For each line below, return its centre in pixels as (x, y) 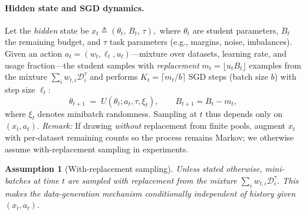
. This (288, 180)
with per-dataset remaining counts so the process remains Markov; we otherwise (149, 137)
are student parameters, (236, 30)
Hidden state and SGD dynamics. (75, 7)
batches (18, 180)
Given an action (34, 53)
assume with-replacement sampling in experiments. (97, 149)
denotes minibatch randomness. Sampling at (117, 113)
